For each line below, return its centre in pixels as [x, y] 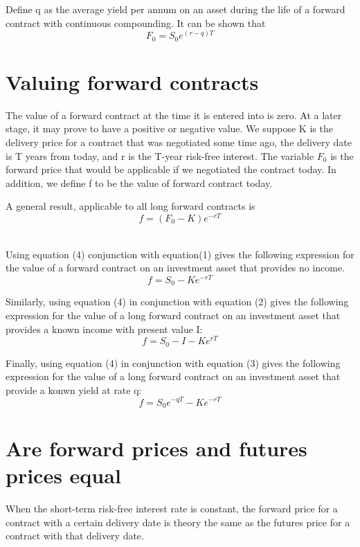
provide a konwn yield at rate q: [74, 389]
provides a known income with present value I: [104, 329]
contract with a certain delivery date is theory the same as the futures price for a [178, 522]
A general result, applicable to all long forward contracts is [130, 206]
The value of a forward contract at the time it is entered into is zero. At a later [174, 115]
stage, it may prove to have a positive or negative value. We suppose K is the [169, 128]
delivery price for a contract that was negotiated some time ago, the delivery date [179, 142]
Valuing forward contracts [132, 81]
